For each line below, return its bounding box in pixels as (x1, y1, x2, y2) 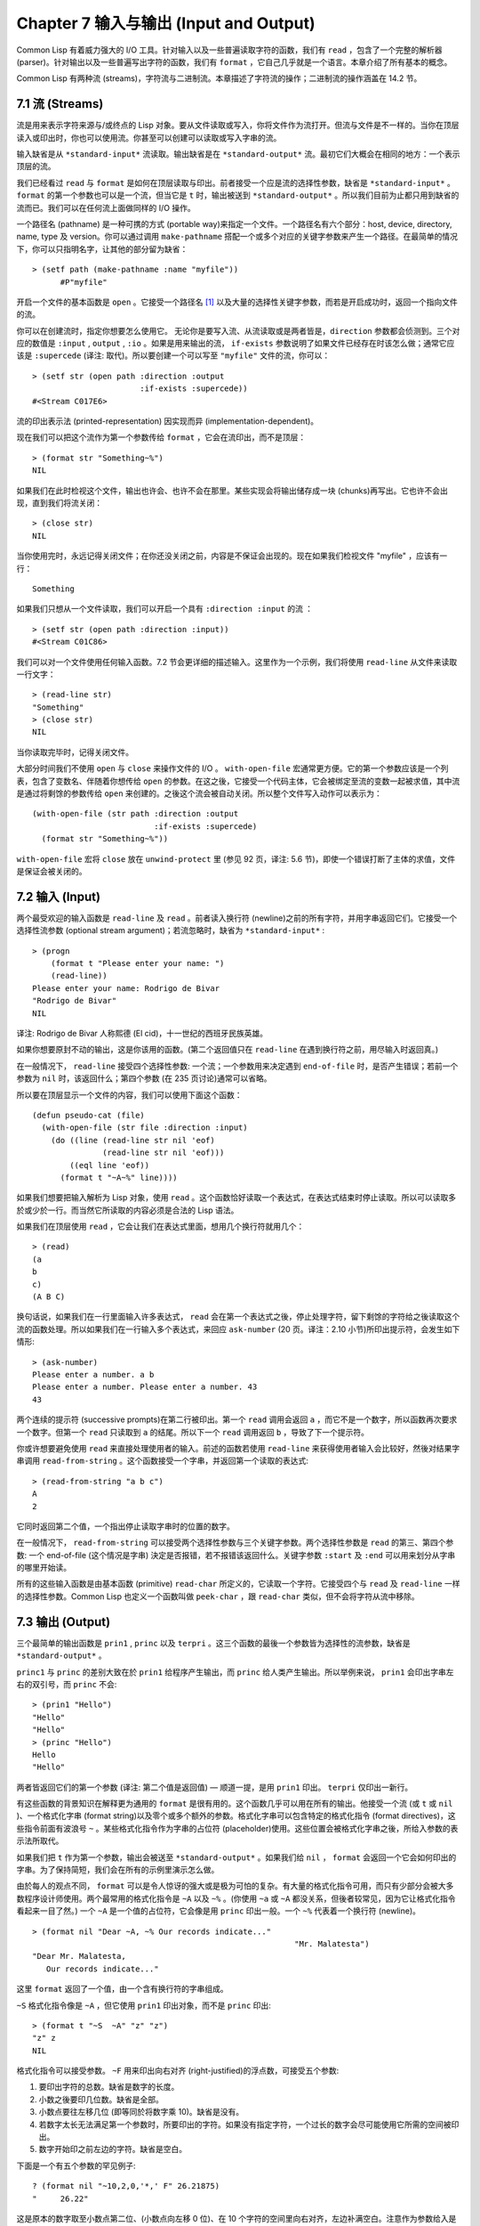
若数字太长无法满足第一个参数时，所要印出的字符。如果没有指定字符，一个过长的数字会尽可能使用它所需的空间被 (38, 2119, 452, 2130)
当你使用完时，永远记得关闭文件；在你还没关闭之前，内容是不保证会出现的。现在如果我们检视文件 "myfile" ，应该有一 (16, 550, 448, 561)
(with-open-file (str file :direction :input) (41, 1123, 248, 1133)
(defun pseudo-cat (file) (32, 1109, 146, 1120)
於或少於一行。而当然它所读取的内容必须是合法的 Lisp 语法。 (16, 1205, 239, 1215)
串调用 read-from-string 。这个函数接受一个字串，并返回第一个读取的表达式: (16, 1456, 308, 1466)
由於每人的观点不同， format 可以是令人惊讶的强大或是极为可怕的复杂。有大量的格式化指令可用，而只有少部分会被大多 (16, 1881, 454, 1891)
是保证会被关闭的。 (16, 865, 87, 876)
